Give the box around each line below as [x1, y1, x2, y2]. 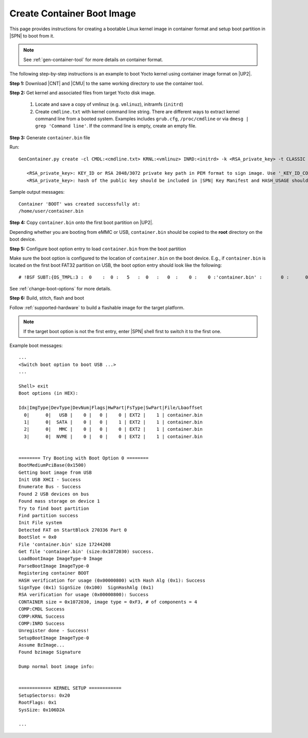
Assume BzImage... [18, 642, 65, 648]
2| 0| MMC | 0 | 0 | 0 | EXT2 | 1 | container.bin [24, 427, 203, 432]
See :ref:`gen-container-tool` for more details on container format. [23, 57, 163, 63]
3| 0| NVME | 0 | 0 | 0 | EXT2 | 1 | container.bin [24, 433, 203, 439]
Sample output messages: [9, 189, 65, 195]
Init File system [18, 520, 62, 526]
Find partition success [18, 513, 79, 519]
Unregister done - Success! [18, 628, 89, 634]
